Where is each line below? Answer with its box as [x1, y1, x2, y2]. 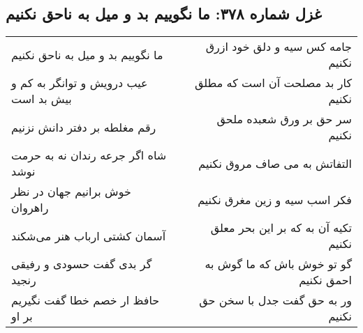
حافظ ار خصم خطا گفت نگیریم [11, 292, 160, 309]
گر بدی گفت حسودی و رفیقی [11, 256, 152, 272]
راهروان [11, 199, 49, 216]
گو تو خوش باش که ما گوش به [205, 256, 352, 272]
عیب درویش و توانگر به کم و [11, 75, 148, 91]
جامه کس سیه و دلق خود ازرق [205, 38, 352, 55]
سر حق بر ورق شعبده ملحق [216, 111, 352, 127]
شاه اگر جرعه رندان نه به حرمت [11, 147, 167, 164]
